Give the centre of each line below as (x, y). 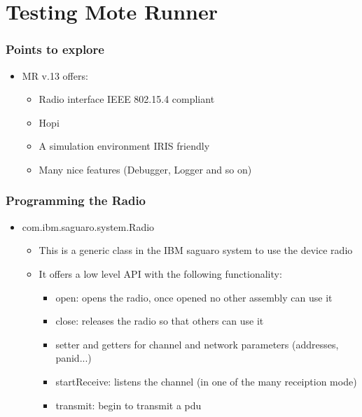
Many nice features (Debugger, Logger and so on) (145, 169)
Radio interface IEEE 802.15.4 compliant (127, 99)
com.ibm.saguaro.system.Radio (88, 226)
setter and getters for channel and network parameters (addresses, (197, 344)
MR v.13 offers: (55, 75)
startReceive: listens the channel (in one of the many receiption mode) (206, 381)
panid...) (74, 358)
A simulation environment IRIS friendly (124, 146)
